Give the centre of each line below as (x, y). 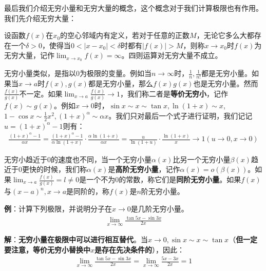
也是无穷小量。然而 (226, 83)
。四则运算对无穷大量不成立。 (172, 55)
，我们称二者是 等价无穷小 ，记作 (174, 93)
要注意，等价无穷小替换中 (47, 249)
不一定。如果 (41, 93)
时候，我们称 (65, 169)
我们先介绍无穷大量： (40, 18)
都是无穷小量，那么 (120, 83)
